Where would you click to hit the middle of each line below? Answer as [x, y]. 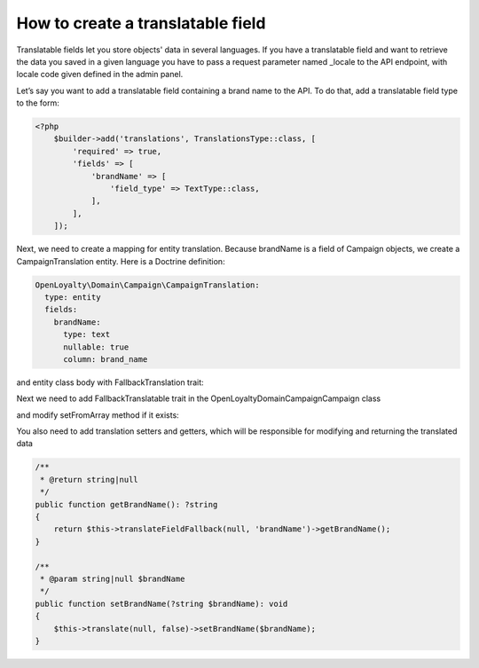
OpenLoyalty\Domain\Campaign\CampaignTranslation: [148, 285]
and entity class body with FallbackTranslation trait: [110, 382]
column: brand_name [106, 359]
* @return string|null [90, 479]
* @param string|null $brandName [113, 578]
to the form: [38, 103]
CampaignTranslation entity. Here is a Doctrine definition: [121, 261]
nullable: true [96, 347]
